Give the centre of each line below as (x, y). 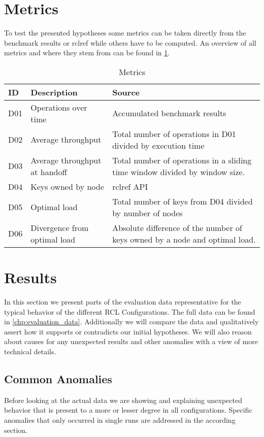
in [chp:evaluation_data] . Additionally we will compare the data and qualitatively (131, 322)
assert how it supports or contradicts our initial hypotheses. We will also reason (128, 331)
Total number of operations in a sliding (182, 160)
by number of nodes (147, 213)
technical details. (30, 351)
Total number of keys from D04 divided (183, 201)
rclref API (130, 186)
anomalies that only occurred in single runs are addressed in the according (120, 419)
